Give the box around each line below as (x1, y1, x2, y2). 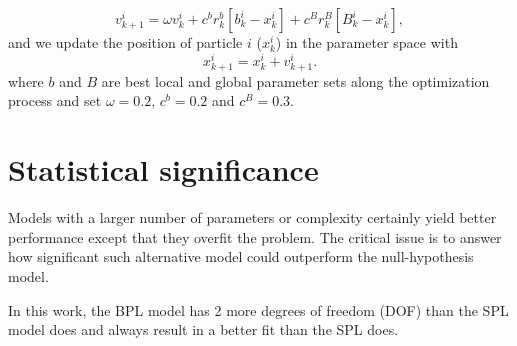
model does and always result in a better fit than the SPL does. (8, 319, 399, 340)
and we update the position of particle (8, 32, 243, 52)
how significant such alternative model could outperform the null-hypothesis (8, 246, 474, 267)
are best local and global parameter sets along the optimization (101, 70, 490, 91)
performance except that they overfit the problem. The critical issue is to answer (8, 226, 502, 247)
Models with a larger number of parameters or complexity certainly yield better (8, 207, 497, 228)
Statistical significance (8, 149, 319, 190)
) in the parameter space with (275, 32, 458, 52)
